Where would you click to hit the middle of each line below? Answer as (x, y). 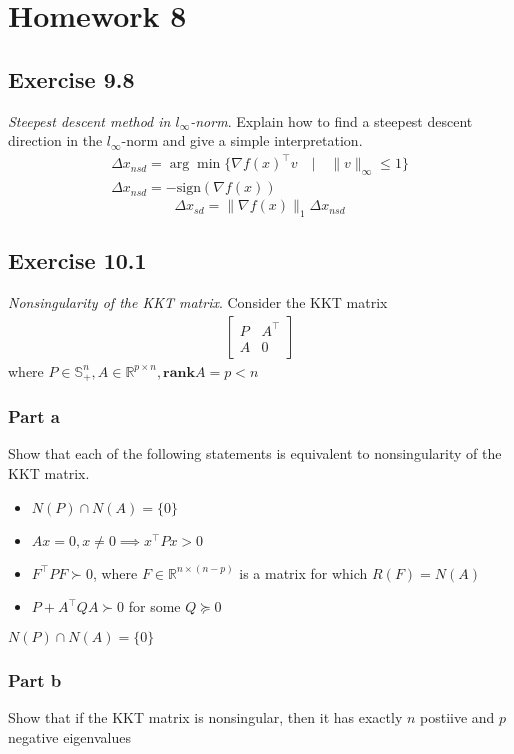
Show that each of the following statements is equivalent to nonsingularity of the (255, 453)
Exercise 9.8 (71, 78)
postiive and (457, 717)
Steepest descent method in (89, 120)
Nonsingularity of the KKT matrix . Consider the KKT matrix (198, 302)
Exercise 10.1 (77, 260)
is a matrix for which (303, 572)
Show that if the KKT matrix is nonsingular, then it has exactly (205, 717)
